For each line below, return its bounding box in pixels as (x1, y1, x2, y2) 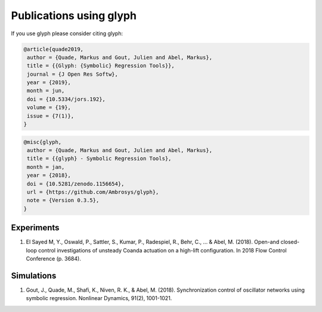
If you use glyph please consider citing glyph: (11, 30, 123, 37)
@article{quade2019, (23, 45, 83, 52)
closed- (280, 239, 300, 246)
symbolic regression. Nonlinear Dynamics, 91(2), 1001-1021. (26, 295, 172, 302)
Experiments (11, 223, 60, 233)
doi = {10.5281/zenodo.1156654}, (27, 180, 125, 187)
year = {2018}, (27, 172, 72, 179)
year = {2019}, (27, 79, 72, 86)
